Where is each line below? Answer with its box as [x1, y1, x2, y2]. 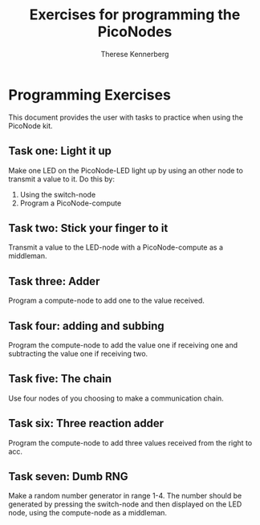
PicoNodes [97, 22, 173, 41]
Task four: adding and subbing [8, 319, 165, 332]
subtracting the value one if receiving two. [8, 348, 148, 358]
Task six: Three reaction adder [8, 417, 165, 430]
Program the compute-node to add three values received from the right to [8, 437, 253, 447]
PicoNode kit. [8, 120, 54, 130]
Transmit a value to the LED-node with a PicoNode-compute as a [8, 242, 223, 252]
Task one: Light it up [8, 144, 112, 158]
